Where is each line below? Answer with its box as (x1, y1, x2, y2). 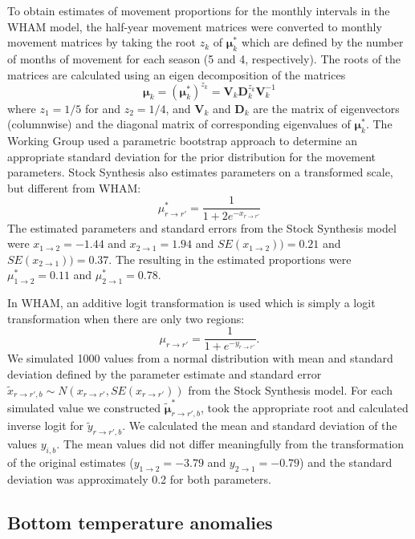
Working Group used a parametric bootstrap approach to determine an (7, 132, 358, 149)
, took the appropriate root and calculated (200, 399, 409, 415)
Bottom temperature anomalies (7, 509, 273, 534)
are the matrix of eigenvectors (253, 99, 400, 116)
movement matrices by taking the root (7, 34, 197, 51)
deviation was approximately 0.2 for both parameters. (7, 470, 271, 487)
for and (85, 99, 121, 116)
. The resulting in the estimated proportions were (108, 250, 352, 267)
